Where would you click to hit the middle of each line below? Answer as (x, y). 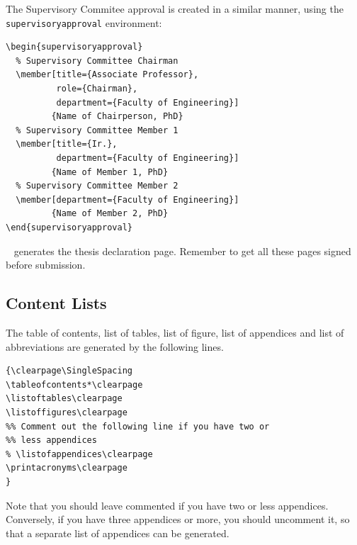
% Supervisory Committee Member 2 (97, 186)
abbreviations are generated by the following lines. (115, 346)
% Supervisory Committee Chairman (97, 61)
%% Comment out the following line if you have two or (138, 426)
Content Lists (56, 303)
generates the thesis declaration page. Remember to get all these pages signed (182, 251)
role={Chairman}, (97, 89)
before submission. (46, 265)
